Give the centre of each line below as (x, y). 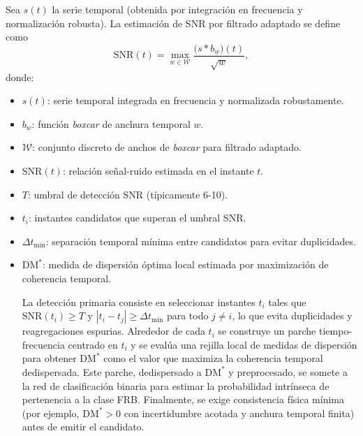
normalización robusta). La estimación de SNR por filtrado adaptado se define (173, 23)
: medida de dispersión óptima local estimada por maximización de (186, 264)
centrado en (93, 344)
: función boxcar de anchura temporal (111, 123)
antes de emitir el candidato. (83, 427)
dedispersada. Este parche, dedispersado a (112, 371)
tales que (287, 301)
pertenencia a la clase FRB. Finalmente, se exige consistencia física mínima (183, 399)
